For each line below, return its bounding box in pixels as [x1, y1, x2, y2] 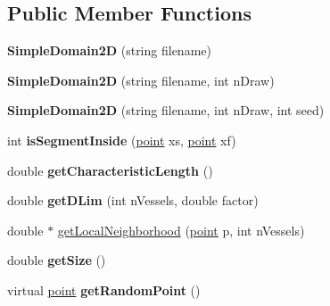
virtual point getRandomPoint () [7, 280, 201, 299]
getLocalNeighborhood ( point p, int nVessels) [57, 220, 305, 239]
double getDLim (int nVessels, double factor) [7, 191, 259, 210]
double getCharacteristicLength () [7, 161, 213, 179]
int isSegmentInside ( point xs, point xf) [7, 130, 236, 149]
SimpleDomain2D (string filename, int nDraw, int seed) [7, 101, 325, 120]
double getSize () [7, 251, 106, 269]
